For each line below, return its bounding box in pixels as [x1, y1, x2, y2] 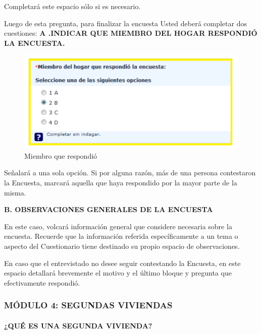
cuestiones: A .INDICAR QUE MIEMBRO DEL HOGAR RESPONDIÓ [4, 28, 257, 38]
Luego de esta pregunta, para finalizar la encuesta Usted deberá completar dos [4, 18, 247, 28]
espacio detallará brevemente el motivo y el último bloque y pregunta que [4, 268, 232, 278]
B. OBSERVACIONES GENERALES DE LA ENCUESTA [4, 204, 213, 215]
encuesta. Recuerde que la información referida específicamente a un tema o [4, 231, 238, 241]
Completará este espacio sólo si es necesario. [4, 1, 141, 11]
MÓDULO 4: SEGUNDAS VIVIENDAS [4, 299, 173, 311]
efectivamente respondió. [4, 277, 80, 288]
